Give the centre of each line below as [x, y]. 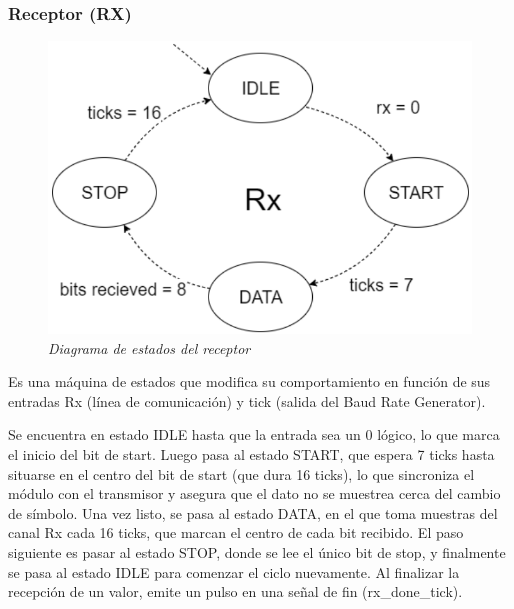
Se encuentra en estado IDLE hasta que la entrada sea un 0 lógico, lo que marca [254, 434]
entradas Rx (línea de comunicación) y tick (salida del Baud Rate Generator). [247, 400]
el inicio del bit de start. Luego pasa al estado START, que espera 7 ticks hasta [251, 453]
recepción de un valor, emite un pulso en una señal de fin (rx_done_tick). [235, 591]
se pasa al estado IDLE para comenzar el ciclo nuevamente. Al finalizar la [234, 571]
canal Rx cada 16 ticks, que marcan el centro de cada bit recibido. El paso [236, 532]
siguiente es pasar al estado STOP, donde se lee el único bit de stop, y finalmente [257, 551]
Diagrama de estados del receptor [149, 347]
